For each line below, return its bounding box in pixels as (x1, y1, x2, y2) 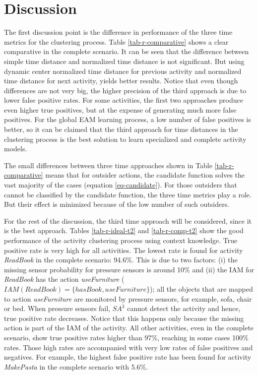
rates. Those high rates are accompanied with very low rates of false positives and (4, 342, 253, 352)
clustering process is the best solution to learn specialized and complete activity (4, 133, 247, 144)
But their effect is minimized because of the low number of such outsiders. (4, 199, 230, 209)
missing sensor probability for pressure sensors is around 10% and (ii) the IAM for (4, 264, 254, 274)
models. (4, 143, 27, 154)
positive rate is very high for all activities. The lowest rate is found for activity (4, 245, 243, 255)
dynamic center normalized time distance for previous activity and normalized (4, 65, 242, 76)
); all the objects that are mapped (150, 283, 253, 294)
